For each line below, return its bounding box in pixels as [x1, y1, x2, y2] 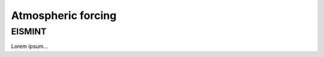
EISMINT [11, 26, 47, 37]
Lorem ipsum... [11, 43, 48, 50]
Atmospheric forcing [11, 9, 117, 22]
